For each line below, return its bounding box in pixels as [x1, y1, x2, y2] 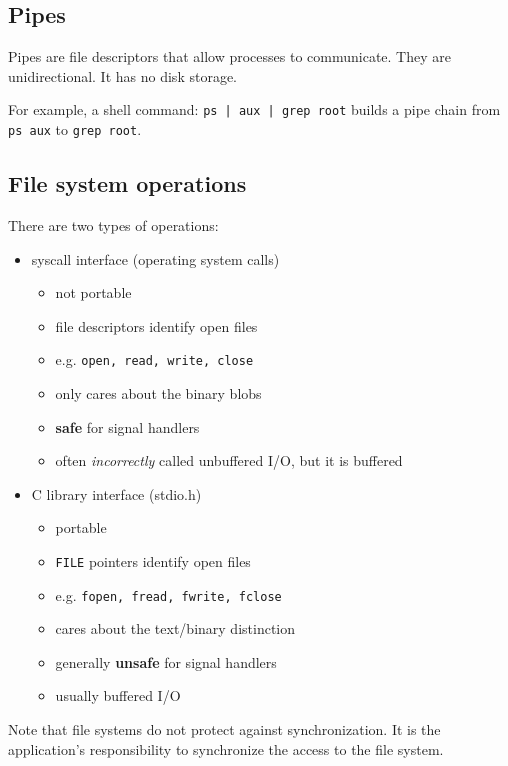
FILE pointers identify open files [55, 550, 251, 571]
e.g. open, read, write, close [55, 349, 254, 370]
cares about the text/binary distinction [55, 618, 296, 639]
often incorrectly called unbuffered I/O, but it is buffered [55, 450, 403, 471]
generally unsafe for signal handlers [55, 651, 277, 672]
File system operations [8, 168, 247, 199]
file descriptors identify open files [55, 315, 258, 336]
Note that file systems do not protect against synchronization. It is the [8, 719, 441, 739]
